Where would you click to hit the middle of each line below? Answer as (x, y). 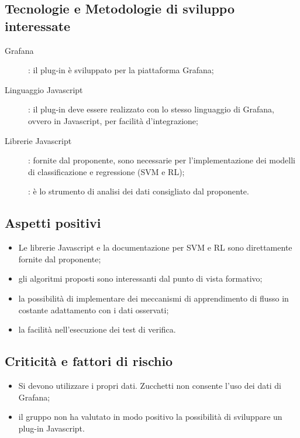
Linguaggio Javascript (44, 89)
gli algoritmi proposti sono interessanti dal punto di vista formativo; (140, 278)
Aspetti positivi (53, 223)
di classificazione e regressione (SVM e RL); (106, 171)
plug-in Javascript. (51, 428)
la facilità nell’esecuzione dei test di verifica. (97, 329)
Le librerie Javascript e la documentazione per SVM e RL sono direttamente (155, 247)
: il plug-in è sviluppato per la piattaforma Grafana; (121, 70)
